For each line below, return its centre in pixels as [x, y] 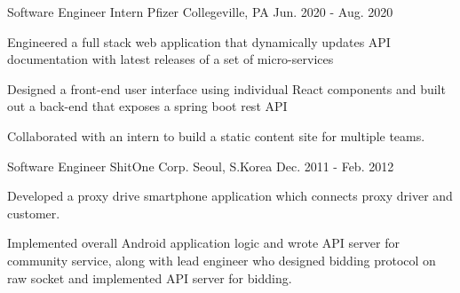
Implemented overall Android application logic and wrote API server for [203, 243]
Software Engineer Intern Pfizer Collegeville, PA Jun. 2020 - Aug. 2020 [200, 12]
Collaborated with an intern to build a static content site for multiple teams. [216, 135]
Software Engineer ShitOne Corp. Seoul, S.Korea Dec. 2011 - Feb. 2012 [201, 166]
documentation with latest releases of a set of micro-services [171, 59]
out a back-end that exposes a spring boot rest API [147, 106]
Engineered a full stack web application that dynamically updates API [199, 41]
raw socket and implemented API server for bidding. [150, 277]
